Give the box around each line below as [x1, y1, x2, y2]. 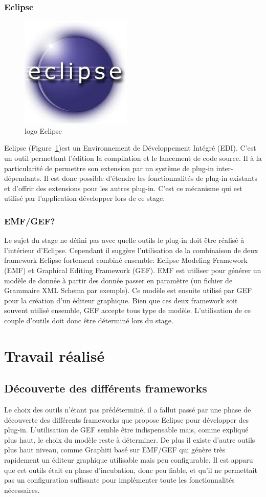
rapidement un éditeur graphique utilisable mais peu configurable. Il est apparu [4, 454, 253, 465]
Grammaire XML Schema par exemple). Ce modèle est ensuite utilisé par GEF [4, 285, 252, 296]
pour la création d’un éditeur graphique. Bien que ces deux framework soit [4, 295, 238, 305]
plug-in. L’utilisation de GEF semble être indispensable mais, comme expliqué [4, 424, 249, 435]
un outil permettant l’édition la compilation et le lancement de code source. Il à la [4, 153, 262, 163]
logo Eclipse [25, 125, 62, 136]
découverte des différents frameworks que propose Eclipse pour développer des [4, 414, 249, 425]
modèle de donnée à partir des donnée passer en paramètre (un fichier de [4, 275, 233, 285]
